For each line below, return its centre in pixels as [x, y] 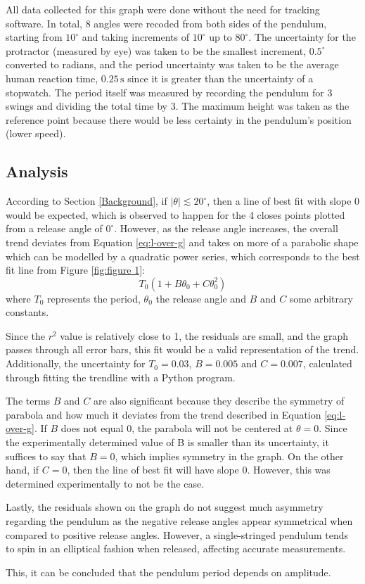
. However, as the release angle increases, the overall [226, 228]
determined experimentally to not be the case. [105, 483]
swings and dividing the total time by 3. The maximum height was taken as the [178, 106]
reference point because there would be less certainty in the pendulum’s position [179, 119]
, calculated [327, 363]
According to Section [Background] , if [87, 201]
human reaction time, [52, 78]
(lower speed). [36, 133]
